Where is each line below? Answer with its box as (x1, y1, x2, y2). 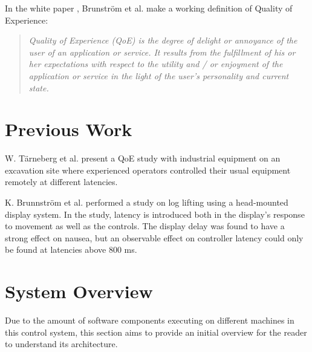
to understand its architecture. (5, 337, 118, 350)
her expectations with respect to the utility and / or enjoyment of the (28, 57, 283, 70)
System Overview (5, 279, 153, 304)
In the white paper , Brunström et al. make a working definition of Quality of (5, 2, 293, 14)
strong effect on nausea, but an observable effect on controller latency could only (5, 231, 304, 244)
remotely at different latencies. (5, 175, 118, 188)
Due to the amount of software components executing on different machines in (5, 314, 294, 327)
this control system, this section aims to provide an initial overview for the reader (5, 325, 307, 338)
